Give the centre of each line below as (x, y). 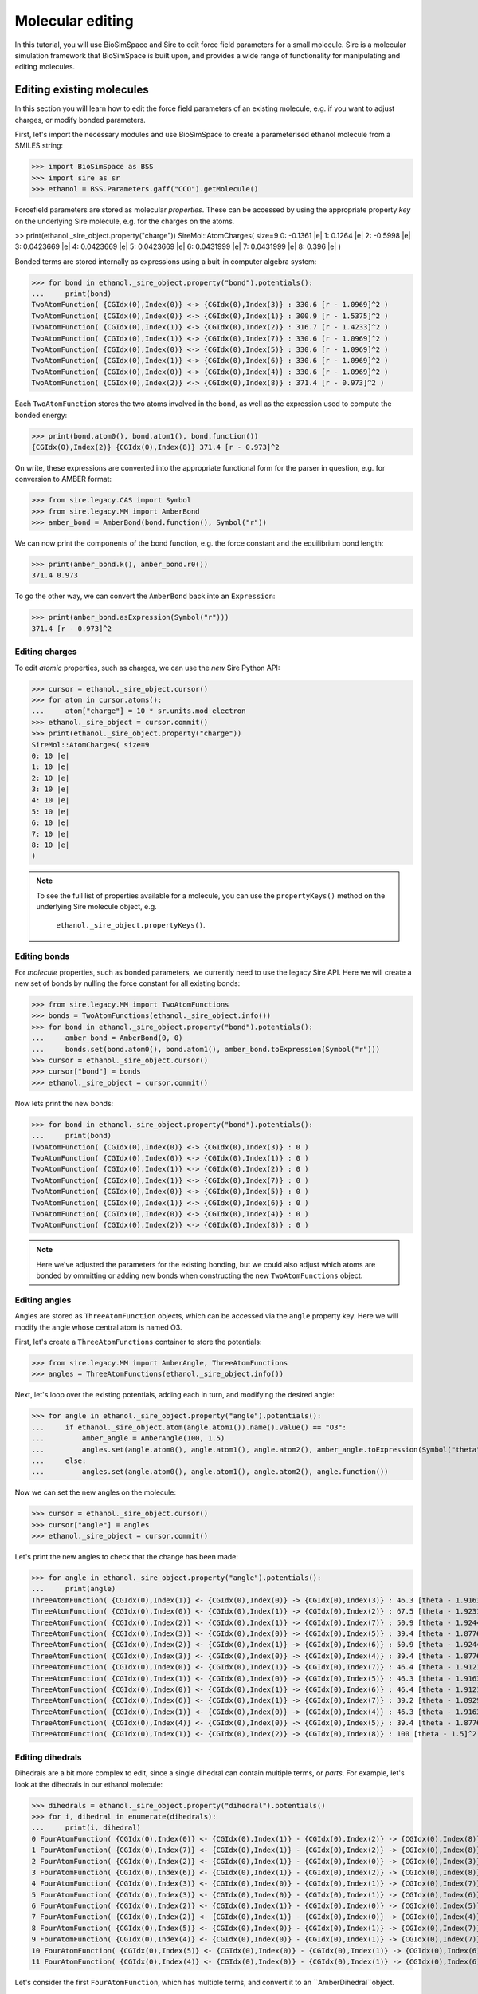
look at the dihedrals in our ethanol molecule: (89, 1784)
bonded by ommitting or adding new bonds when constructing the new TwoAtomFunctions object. (200, 1275)
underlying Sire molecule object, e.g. (96, 907)
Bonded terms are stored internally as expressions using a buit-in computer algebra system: (166, 261)
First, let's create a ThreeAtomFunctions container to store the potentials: (138, 1342)
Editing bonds (42, 956)
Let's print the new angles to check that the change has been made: (127, 1557)
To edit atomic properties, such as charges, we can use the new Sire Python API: (147, 668)
